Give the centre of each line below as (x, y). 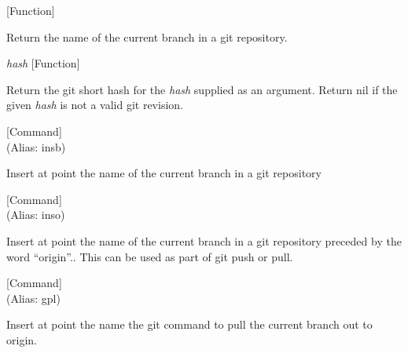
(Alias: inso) (36, 215)
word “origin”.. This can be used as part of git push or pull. (150, 256)
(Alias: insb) (36, 146)
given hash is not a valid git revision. (95, 105)
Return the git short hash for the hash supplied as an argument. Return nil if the (202, 89)
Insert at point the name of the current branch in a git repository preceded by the (204, 240)
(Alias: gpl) (33, 298)
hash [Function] (43, 63)
